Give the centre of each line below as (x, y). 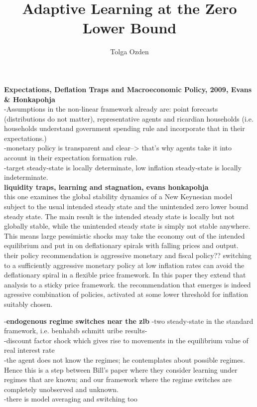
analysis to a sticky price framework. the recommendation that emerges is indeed (128, 284)
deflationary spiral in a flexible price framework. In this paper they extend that (125, 275)
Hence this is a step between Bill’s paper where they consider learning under (121, 369)
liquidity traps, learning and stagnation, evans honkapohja (106, 187)
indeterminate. (26, 177)
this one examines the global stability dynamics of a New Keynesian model (118, 197)
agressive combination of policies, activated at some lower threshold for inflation (126, 294)
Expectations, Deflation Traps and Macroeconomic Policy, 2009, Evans (128, 89)
